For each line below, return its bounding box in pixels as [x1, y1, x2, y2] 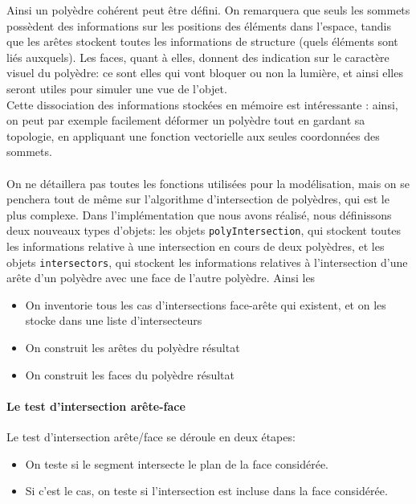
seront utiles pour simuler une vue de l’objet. [6, 80, 227, 96]
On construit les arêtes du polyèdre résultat [25, 339, 240, 355]
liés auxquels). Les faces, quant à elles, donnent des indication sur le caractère [6, 48, 389, 65]
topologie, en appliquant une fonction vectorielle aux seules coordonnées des [6, 127, 380, 144]
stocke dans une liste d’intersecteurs [25, 312, 202, 329]
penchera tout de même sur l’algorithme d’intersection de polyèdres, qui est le [6, 191, 389, 207]
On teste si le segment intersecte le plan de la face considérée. [25, 455, 328, 472]
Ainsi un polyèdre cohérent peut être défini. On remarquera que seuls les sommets [6, 2, 410, 18]
